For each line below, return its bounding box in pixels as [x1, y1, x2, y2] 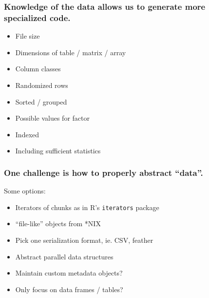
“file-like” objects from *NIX [15, 218, 101, 229]
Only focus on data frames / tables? [15, 284, 123, 294]
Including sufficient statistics [15, 146, 101, 156]
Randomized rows [15, 80, 68, 90]
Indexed [15, 129, 39, 139]
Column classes [15, 64, 61, 74]
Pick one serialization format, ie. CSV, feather [15, 234, 153, 245]
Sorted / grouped [15, 96, 67, 106]
